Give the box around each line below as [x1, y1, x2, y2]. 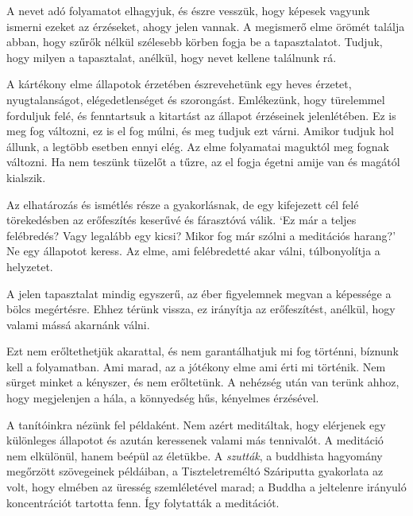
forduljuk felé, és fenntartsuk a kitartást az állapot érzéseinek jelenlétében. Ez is [6, 107, 396, 123]
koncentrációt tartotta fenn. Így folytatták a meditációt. [6, 494, 280, 510]
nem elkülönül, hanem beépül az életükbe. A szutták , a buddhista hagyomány [6, 447, 383, 464]
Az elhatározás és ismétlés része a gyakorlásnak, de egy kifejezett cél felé [6, 196, 359, 212]
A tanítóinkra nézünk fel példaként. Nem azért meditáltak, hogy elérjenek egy [6, 416, 386, 433]
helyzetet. [6, 258, 53, 274]
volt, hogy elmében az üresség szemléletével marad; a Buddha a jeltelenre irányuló [6, 479, 407, 495]
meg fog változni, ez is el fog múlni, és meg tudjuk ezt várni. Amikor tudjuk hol [6, 122, 394, 139]
